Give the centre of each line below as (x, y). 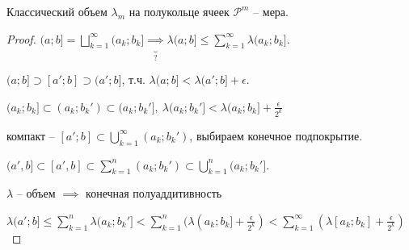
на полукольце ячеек (179, 11)
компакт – (31, 135)
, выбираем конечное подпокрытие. (276, 135)
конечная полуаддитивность (154, 193)
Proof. (21, 38)
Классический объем (57, 11)
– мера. (271, 11)
